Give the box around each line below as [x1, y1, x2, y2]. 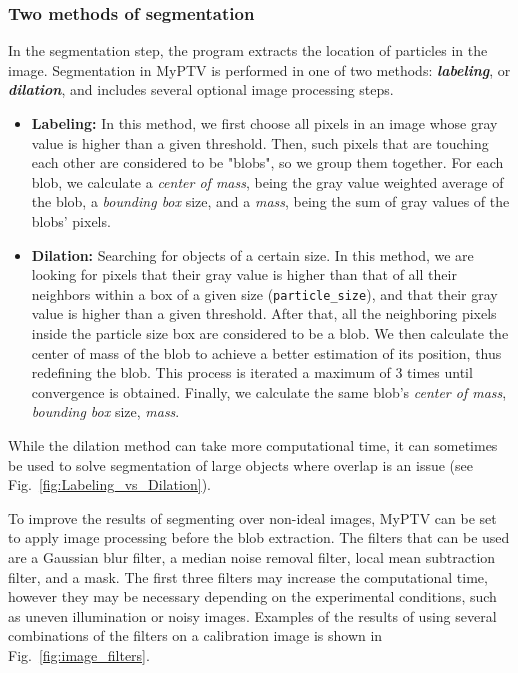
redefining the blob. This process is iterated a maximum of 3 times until [31, 362, 473, 383]
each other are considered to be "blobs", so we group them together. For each [31, 152, 504, 173]
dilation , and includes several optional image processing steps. [8, 79, 394, 100]
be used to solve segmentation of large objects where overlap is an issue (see [8, 454, 473, 475]
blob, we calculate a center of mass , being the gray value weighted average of [31, 171, 504, 192]
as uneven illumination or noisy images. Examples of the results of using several [8, 605, 497, 626]
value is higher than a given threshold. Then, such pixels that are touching [31, 132, 489, 153]
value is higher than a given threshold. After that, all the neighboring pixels [31, 303, 497, 324]
